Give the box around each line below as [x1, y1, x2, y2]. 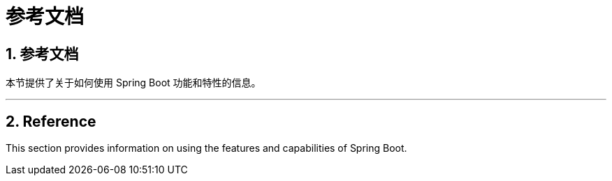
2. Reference [6, 112, 96, 130]
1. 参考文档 [6, 45, 79, 63]
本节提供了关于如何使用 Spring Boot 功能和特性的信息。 [6, 77, 261, 89]
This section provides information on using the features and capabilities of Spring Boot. [6, 142, 407, 155]
